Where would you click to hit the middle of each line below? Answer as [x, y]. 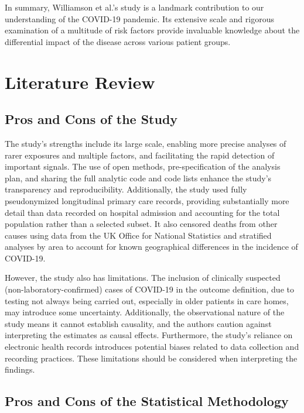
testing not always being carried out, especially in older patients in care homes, [147, 300]
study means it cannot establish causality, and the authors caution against [138, 323]
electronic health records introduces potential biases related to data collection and [152, 347]
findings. [20, 369]
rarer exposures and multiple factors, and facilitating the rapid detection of [140, 155]
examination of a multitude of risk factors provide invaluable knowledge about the [152, 30]
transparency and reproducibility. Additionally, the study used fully [126, 189]
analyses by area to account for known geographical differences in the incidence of [151, 247]
